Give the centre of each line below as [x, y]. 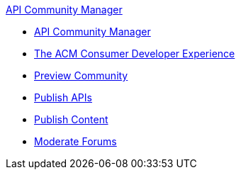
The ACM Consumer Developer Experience [135, 53]
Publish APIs [63, 97]
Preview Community [81, 75]
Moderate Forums [75, 141]
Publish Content [71, 119]
